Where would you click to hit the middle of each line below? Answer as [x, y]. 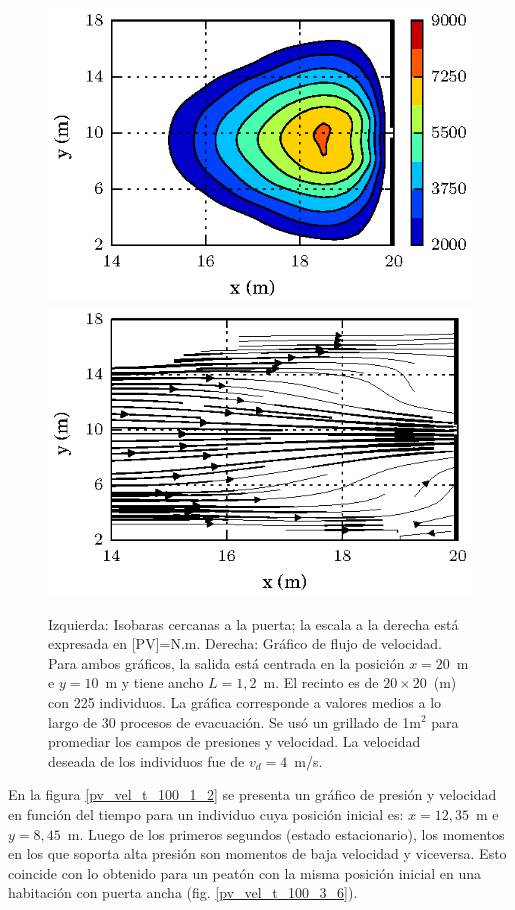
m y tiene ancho [154, 682]
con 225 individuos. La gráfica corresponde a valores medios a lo [245, 701]
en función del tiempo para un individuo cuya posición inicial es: [206, 813]
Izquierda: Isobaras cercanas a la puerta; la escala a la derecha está [253, 623]
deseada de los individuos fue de [146, 760]
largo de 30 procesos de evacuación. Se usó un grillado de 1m [234, 721]
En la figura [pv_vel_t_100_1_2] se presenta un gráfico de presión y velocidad [252, 794]
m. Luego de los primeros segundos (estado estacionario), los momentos [286, 833]
